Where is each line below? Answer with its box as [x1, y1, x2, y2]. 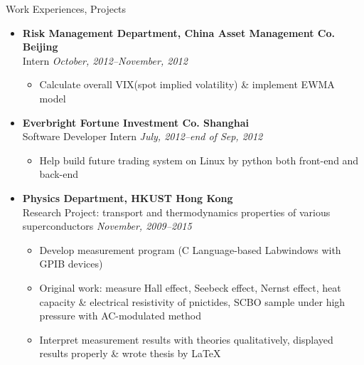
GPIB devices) [39, 256, 103, 271]
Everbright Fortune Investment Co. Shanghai [22, 115, 250, 129]
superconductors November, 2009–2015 [22, 218, 192, 233]
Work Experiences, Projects [6, 1, 127, 16]
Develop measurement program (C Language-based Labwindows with [39, 242, 341, 257]
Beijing [22, 39, 58, 54]
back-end [39, 166, 79, 181]
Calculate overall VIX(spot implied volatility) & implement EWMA [39, 77, 335, 92]
